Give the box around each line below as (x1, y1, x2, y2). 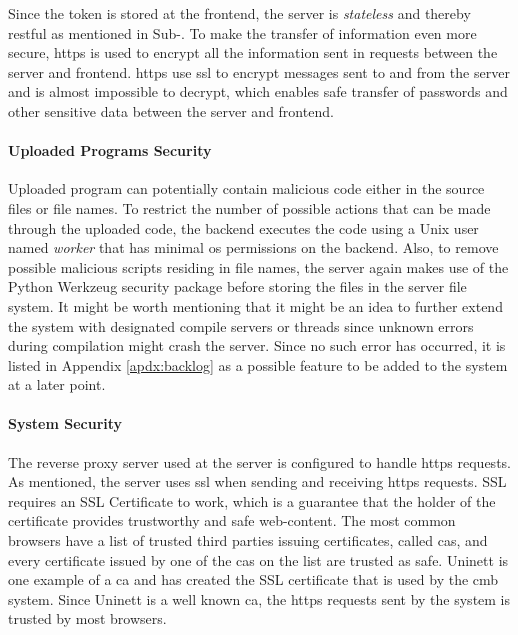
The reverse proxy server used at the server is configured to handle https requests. (8, 451, 511, 472)
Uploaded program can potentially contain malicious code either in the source (8, 178, 485, 199)
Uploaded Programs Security (8, 140, 212, 161)
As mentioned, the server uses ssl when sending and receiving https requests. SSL (8, 471, 507, 492)
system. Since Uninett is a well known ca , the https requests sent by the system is (8, 588, 511, 609)
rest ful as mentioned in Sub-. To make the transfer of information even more (8, 22, 477, 43)
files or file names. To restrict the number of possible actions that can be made (8, 197, 491, 218)
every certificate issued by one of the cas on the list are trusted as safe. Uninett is (8, 549, 509, 570)
